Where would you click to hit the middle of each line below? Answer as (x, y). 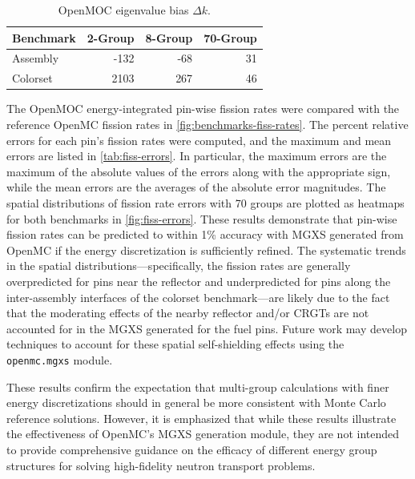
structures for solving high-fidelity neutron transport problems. (161, 465)
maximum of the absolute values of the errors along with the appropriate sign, (199, 171)
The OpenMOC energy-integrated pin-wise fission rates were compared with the (203, 109)
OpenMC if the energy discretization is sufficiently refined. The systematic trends (206, 250)
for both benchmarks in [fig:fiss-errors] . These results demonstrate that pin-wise (202, 218)
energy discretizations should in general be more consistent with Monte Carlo (196, 403)
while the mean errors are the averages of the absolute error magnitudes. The (196, 187)
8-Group (169, 37)
